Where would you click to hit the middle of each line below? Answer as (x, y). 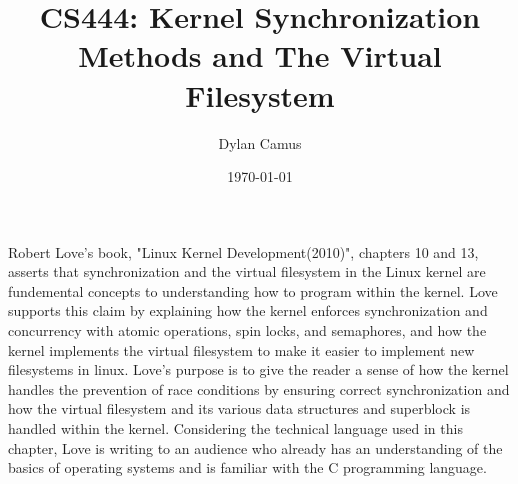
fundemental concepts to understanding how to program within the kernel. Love (253, 290)
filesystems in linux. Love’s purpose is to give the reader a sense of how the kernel (258, 369)
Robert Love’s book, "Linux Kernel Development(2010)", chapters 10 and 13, (243, 251)
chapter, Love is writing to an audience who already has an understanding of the (255, 447)
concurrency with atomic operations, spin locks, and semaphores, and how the (247, 330)
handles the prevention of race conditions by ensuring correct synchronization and (259, 388)
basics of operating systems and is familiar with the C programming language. (247, 467)
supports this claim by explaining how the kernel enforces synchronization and (248, 310)
